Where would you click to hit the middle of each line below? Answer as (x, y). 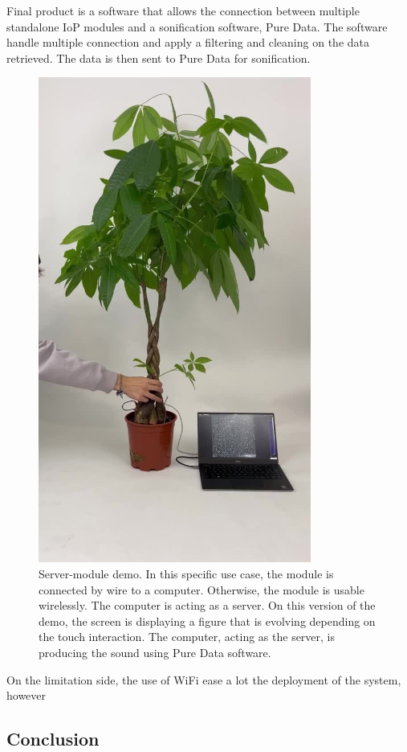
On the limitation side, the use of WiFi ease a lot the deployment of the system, (204, 679)
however (26, 695)
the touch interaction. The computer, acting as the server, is (187, 637)
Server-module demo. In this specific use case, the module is (186, 573)
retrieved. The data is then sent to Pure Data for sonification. (159, 58)
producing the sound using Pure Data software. (155, 652)
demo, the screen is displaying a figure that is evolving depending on (207, 621)
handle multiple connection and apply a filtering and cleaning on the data (188, 42)
